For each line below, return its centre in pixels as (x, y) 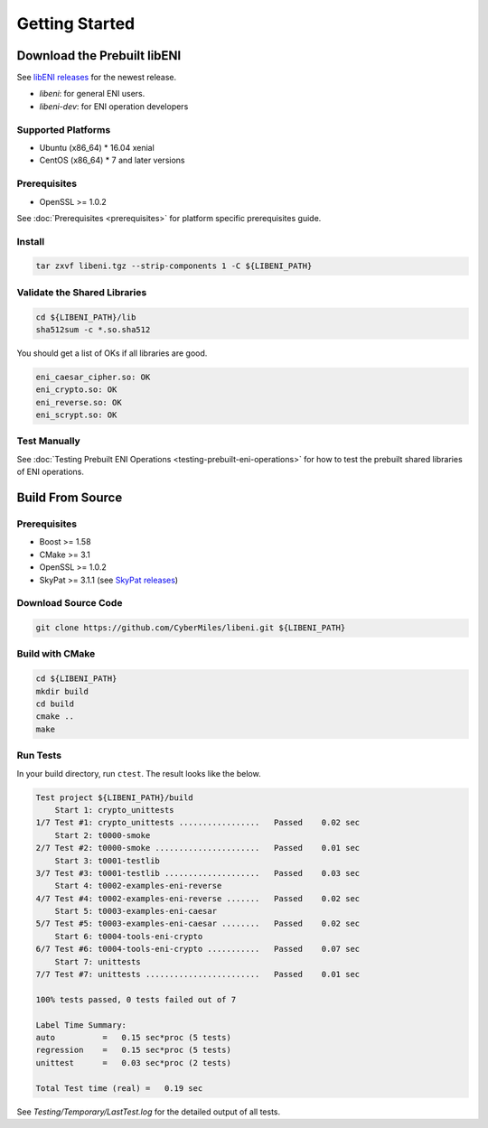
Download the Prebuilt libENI (99, 56)
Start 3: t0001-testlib (107, 861)
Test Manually (48, 441)
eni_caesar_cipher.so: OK (93, 377)
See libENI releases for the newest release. (97, 78)
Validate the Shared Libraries (82, 292)
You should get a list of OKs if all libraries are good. (112, 353)
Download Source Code (70, 603)
